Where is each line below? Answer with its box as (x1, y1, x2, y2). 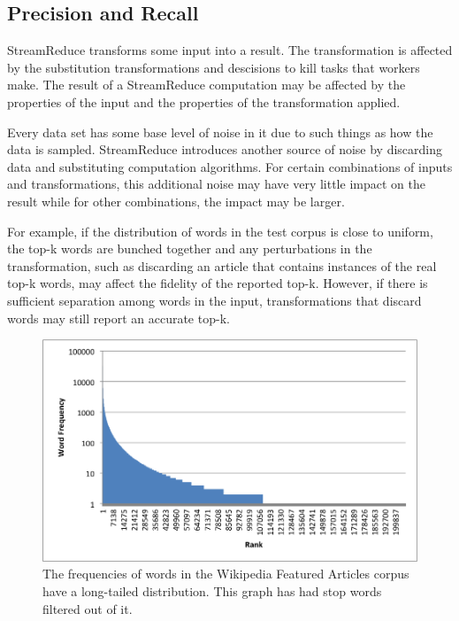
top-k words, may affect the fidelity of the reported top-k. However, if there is (7, 274, 428, 292)
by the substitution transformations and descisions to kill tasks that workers (7, 58, 420, 76)
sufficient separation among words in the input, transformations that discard (7, 291, 422, 309)
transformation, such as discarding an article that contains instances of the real (7, 256, 437, 275)
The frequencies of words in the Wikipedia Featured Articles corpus (42, 564, 409, 583)
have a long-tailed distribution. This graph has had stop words (42, 581, 382, 600)
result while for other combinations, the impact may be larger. (7, 191, 345, 210)
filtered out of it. (42, 599, 133, 617)
